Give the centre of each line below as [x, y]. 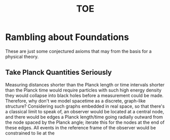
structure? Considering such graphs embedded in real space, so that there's [85, 106]
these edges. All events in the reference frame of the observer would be [81, 127]
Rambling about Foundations [67, 37]
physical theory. [22, 57]
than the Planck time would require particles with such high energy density [83, 90]
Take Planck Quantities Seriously [59, 73]
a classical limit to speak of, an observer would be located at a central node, [85, 111]
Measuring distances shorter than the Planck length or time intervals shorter [85, 84]
